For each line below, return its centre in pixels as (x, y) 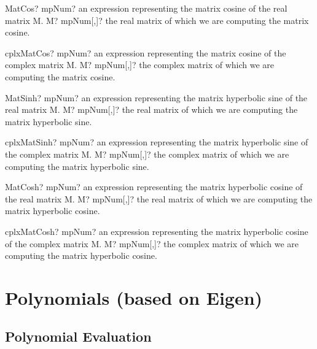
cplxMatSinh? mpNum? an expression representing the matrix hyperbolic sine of (157, 142)
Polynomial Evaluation (78, 336)
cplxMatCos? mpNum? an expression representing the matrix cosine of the (146, 52)
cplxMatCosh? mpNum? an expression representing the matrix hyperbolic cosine (157, 231)
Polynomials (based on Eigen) (134, 297)
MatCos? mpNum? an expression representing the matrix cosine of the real (146, 8)
